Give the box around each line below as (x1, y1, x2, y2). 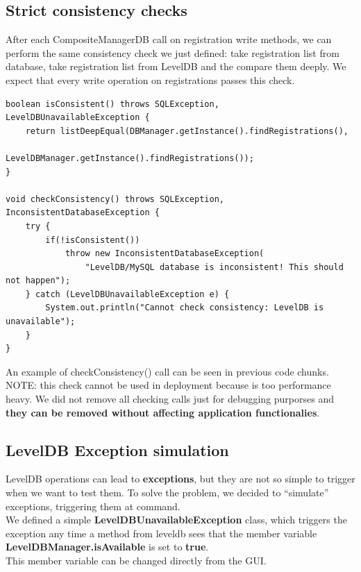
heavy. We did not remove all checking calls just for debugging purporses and (6, 392, 334, 406)
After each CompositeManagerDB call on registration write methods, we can (6, 32, 332, 47)
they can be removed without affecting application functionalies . (6, 405, 320, 419)
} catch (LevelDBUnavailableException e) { (25, 289, 230, 299)
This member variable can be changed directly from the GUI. (6, 553, 267, 567)
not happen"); (6, 276, 71, 286)
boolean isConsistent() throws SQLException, (6, 99, 219, 109)
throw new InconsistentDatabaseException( (65, 249, 265, 259)
